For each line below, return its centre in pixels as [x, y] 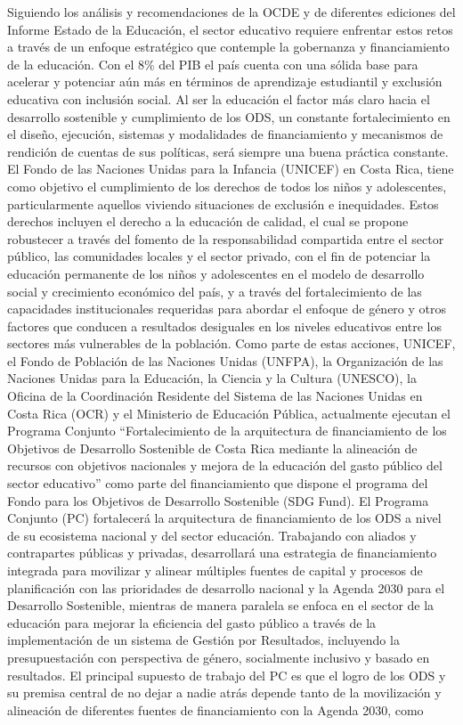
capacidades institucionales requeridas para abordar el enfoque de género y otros [227, 309]
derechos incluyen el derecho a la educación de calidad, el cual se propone [208, 221]
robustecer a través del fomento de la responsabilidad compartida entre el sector [226, 238]
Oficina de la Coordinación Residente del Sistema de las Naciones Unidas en [215, 396]
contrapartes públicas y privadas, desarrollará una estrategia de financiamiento [222, 553]
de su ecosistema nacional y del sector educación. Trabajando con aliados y [212, 535]
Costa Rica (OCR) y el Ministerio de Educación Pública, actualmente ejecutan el [229, 413]
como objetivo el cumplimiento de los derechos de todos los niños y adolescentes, [227, 186]
